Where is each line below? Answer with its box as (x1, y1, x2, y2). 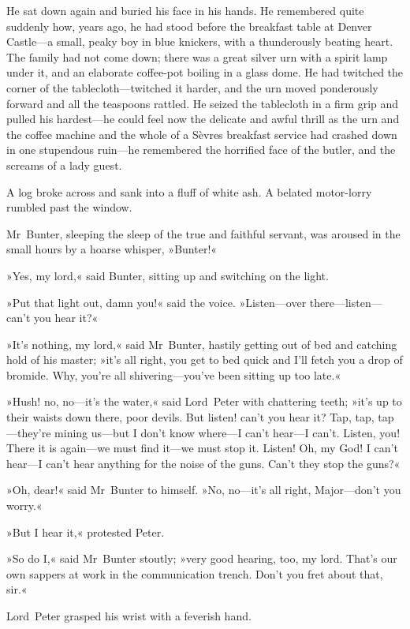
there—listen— (309, 294, 382, 310)
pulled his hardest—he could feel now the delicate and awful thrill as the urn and (6, 110, 400, 127)
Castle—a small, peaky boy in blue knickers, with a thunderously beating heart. (6, 33, 393, 50)
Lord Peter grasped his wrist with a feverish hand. (6, 608, 252, 623)
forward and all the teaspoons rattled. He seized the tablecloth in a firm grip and (6, 95, 399, 111)
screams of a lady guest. (6, 156, 122, 173)
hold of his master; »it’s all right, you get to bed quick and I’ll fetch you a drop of (6, 351, 403, 368)
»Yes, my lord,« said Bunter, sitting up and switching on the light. (6, 267, 329, 283)
